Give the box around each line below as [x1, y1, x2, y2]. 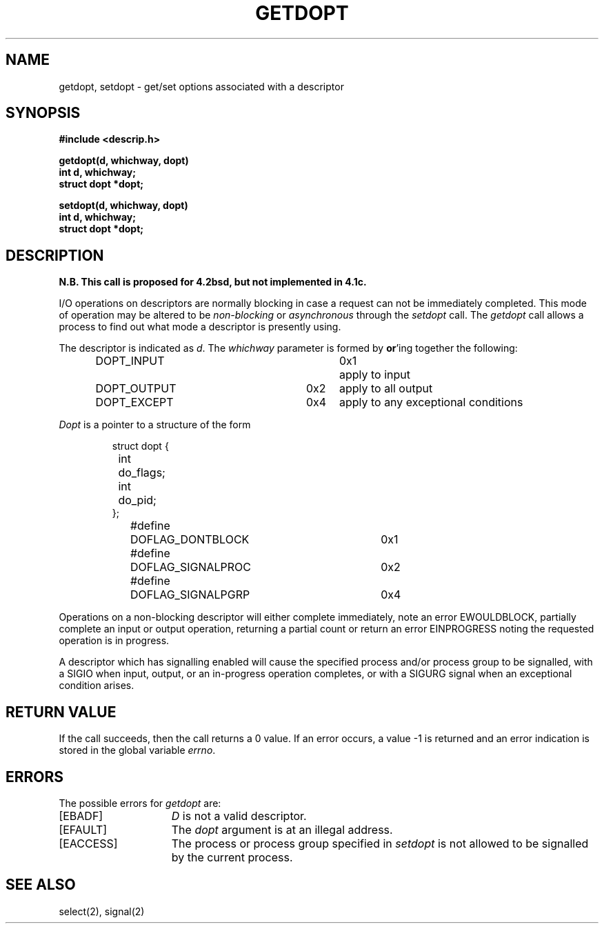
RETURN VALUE [6, 703, 117, 721]
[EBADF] [59, 808, 103, 823]
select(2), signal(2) [59, 905, 145, 917]
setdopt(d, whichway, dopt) [59, 199, 188, 212]
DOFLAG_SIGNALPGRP [130, 588, 250, 602]
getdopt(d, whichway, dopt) [59, 154, 189, 167]
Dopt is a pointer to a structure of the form [59, 419, 251, 431]
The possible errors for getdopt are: [59, 797, 221, 809]
